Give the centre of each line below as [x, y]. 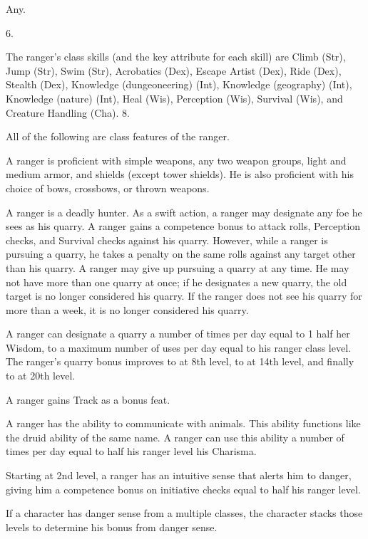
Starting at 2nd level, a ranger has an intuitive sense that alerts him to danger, [179, 475]
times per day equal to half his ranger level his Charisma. [131, 451]
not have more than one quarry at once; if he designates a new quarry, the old [177, 282]
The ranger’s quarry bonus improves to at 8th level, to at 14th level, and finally [180, 361]
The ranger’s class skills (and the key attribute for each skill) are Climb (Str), [176, 57]
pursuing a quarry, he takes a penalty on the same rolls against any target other [181, 254]
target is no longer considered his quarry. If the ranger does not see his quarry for [184, 296]
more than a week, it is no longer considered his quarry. [127, 309]
